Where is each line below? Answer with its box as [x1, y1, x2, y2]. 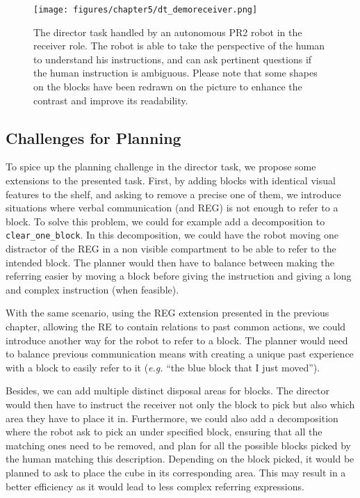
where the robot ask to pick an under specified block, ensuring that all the [6, 424, 322, 439]
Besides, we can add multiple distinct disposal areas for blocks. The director [6, 383, 329, 398]
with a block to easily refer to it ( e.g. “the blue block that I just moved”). [6, 360, 320, 374]
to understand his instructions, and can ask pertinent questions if [33, 51, 312, 66]
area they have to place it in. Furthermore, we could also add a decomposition [6, 410, 338, 425]
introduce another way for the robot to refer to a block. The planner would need [6, 332, 348, 347]
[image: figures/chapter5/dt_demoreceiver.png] [33, 5, 258, 15]
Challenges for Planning [6, 127, 181, 148]
